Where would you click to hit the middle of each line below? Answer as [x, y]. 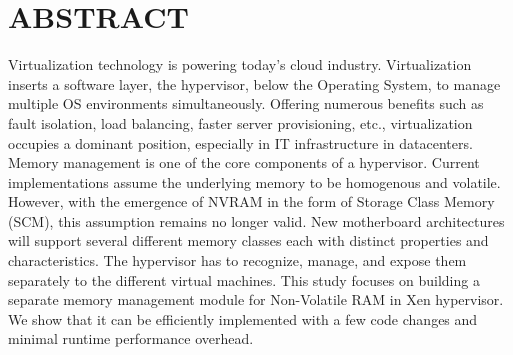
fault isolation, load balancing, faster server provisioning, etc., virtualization [240, 122]
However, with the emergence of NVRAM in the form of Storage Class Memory [251, 201]
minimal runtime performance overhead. [131, 338]
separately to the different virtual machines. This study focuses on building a [244, 279]
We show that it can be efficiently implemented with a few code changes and [243, 318]
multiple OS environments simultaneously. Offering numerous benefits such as [246, 103]
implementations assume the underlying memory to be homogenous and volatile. [254, 181]
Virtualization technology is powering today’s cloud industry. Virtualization [240, 64]
